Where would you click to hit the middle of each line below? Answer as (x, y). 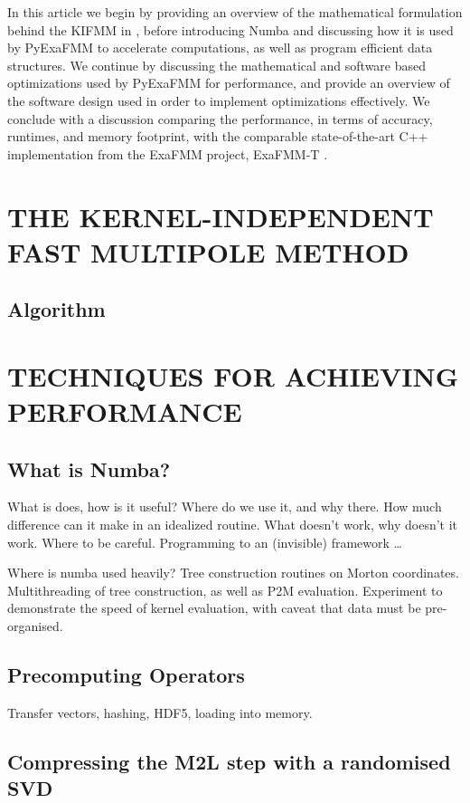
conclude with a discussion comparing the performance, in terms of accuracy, (220, 118)
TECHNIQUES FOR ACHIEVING (233, 375)
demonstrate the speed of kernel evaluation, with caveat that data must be (214, 608)
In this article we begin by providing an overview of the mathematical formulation (235, 12)
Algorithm (56, 309)
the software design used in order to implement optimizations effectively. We (219, 100)
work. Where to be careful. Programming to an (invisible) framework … (205, 542)
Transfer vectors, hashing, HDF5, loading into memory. (160, 712)
